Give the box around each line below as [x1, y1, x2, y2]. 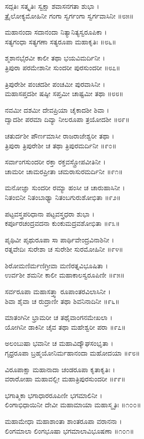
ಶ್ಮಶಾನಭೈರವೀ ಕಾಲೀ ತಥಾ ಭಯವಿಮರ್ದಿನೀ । [5, 53, 105, 63]
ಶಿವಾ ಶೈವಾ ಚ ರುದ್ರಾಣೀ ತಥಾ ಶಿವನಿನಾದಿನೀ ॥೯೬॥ [5, 296, 120, 306]
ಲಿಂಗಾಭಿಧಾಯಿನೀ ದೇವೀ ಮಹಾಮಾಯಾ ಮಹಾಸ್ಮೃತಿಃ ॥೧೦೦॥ [5, 399, 141, 410]
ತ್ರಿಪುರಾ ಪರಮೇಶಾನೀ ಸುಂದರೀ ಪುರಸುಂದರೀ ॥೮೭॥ [5, 62, 120, 72]
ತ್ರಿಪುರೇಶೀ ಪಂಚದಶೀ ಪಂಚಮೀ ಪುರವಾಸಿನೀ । [5, 79, 105, 89]
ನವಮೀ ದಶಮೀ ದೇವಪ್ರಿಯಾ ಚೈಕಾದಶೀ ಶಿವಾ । [5, 104, 110, 115]
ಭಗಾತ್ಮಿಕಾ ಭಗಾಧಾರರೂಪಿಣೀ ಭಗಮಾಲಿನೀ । [5, 390, 102, 400]
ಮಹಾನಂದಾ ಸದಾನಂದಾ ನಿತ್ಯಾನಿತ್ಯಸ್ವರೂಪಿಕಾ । [5, 27, 107, 37]
